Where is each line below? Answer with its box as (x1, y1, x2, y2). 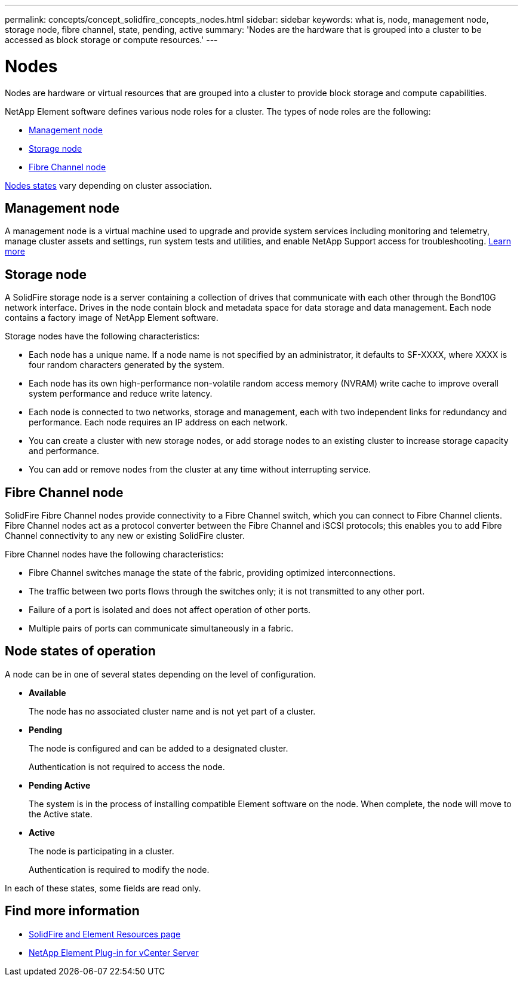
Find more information (5, 903, 140, 919)
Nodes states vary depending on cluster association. (5, 180, 212, 191)
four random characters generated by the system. (29, 360, 224, 370)
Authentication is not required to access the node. (29, 761, 225, 772)
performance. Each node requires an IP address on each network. (29, 417, 288, 428)
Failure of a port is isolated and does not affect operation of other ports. (29, 605, 311, 615)
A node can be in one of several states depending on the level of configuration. (5, 669, 316, 679)
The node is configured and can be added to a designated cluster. (29, 743, 288, 753)
